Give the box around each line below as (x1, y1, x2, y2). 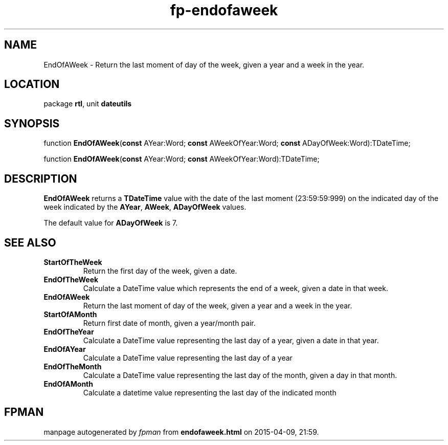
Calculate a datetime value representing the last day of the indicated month (83, 388, 337, 397)
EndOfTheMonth (43, 362, 102, 371)
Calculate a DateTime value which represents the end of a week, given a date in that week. (83, 283, 388, 293)
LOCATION (4, 78, 60, 91)
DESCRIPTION (4, 172, 77, 185)
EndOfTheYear (43, 327, 94, 336)
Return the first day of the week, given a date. (83, 266, 237, 275)
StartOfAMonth (43, 309, 97, 319)
